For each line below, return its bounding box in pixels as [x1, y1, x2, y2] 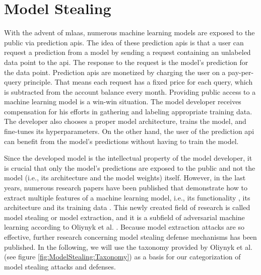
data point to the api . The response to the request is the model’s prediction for [4, 56, 248, 67]
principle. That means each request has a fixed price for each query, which [23, 77, 253, 87]
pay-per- [228, 66, 254, 77]
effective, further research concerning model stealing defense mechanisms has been [4, 232, 257, 242]
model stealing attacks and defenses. [4, 261, 116, 271]
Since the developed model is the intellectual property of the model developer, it [4, 153, 252, 163]
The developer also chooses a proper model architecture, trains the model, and [4, 116, 246, 126]
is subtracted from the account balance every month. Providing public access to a [4, 86, 256, 97]
